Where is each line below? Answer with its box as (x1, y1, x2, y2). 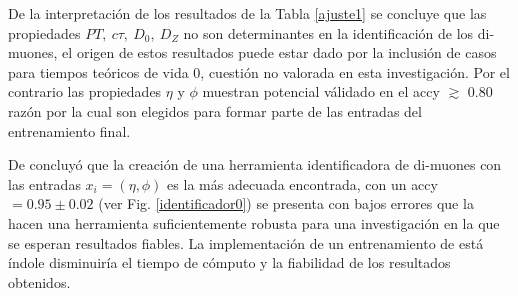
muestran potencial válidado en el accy (202, 81, 440, 102)
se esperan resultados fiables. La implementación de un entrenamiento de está (8, 232, 484, 253)
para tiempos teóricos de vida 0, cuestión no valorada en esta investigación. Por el (8, 61, 510, 82)
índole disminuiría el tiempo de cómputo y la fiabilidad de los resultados (8, 252, 451, 273)
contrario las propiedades (8, 81, 162, 102)
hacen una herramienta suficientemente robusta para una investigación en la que (8, 212, 500, 233)
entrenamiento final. (8, 120, 131, 141)
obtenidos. (8, 271, 71, 292)
